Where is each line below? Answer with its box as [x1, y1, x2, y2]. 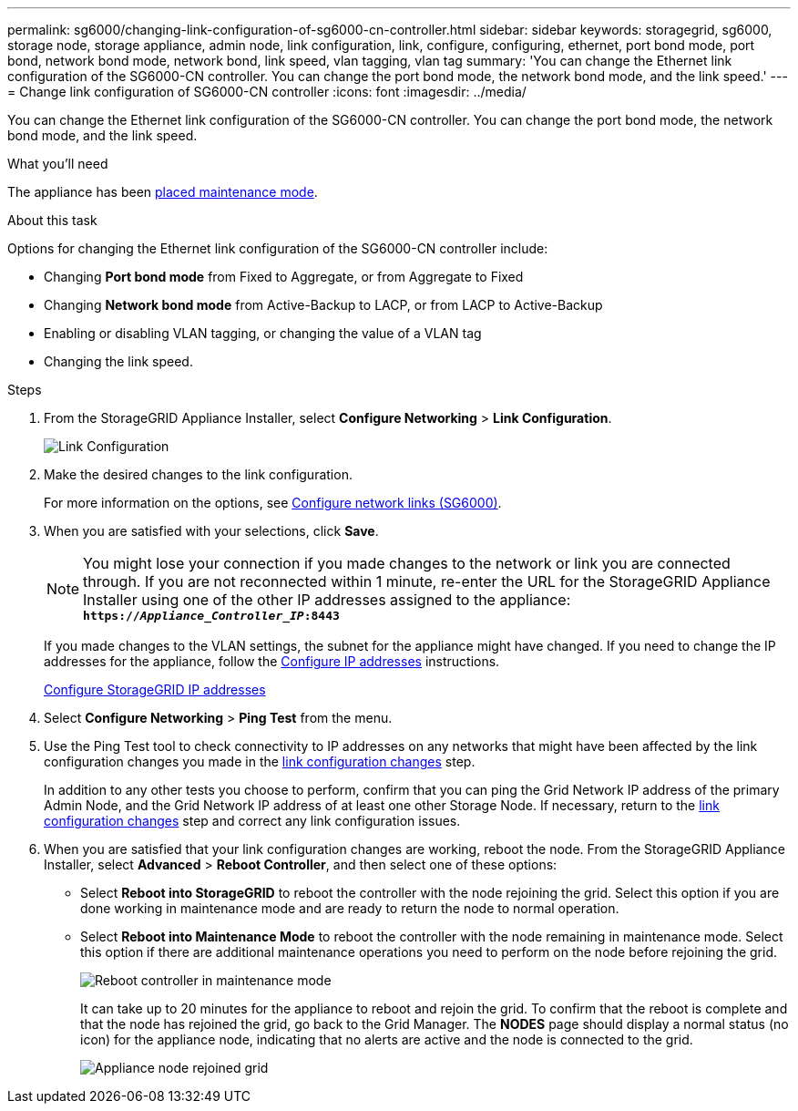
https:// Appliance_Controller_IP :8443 [83, 609, 340, 622]
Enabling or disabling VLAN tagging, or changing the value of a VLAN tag [44, 325, 482, 341]
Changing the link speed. [44, 354, 193, 369]
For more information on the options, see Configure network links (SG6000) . [44, 495, 502, 510]
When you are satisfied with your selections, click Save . [44, 523, 379, 539]
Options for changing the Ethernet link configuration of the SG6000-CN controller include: [7, 241, 548, 256]
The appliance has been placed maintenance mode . [7, 184, 318, 200]
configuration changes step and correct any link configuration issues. [44, 813, 461, 828]
